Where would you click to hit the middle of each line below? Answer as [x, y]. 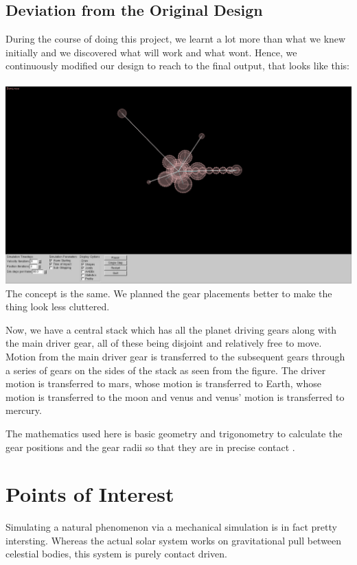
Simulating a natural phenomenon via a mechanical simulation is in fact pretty [171, 527]
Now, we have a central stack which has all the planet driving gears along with [171, 329]
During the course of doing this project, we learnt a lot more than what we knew [176, 39]
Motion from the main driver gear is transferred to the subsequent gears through [175, 356]
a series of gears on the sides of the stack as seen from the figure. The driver [166, 370]
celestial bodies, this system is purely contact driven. [116, 554]
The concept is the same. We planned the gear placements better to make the [169, 293]
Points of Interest [90, 494]
